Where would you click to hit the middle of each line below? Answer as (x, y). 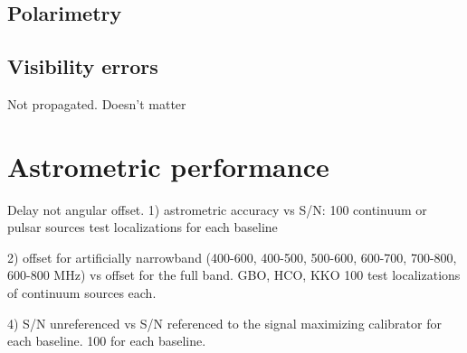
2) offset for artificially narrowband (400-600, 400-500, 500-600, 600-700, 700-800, (232, 257)
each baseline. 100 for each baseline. (107, 341)
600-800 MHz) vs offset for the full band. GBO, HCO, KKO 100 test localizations (234, 275)
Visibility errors (83, 66)
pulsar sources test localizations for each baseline (143, 227)
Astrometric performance (168, 166)
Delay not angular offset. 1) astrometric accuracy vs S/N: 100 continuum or (217, 209)
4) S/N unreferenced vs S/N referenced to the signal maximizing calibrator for (224, 323)
